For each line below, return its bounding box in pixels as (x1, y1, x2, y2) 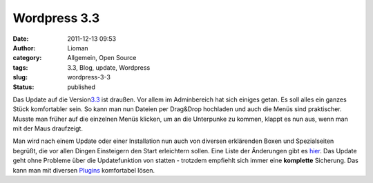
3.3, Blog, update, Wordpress (67, 63, 151, 72)
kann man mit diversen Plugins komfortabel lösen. (12, 166, 155, 174)
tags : (12, 63, 28, 72)
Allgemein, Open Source (67, 54, 137, 62)
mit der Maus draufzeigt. (12, 124, 83, 133)
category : (12, 54, 42, 62)
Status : (12, 83, 35, 91)
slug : (12, 73, 28, 81)
